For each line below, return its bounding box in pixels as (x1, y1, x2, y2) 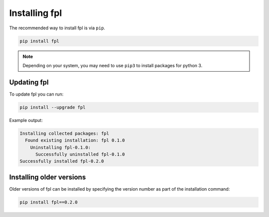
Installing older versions (9, 173, 86, 181)
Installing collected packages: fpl (19, 130, 110, 136)
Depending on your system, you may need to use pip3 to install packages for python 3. (22, 62, 203, 68)
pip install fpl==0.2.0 (19, 199, 78, 205)
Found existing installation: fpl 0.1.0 (25, 137, 125, 143)
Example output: (9, 117, 43, 123)
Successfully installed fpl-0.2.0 (19, 158, 104, 164)
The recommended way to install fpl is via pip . (9, 25, 106, 31)
